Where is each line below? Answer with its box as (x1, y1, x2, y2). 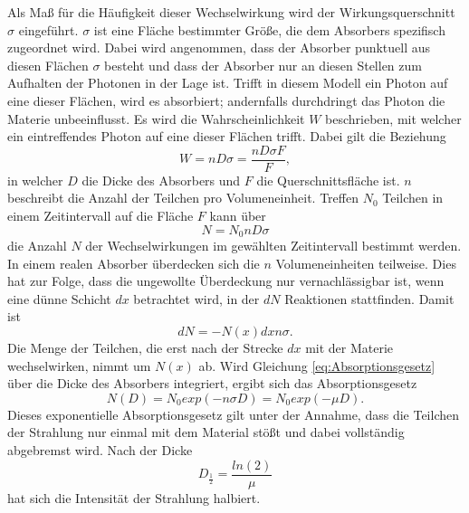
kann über (209, 206, 266, 224)
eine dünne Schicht (7, 289, 111, 308)
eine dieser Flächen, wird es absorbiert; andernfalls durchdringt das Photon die (7, 90, 445, 109)
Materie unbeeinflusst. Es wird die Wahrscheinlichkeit (7, 109, 305, 128)
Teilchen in (382, 188, 444, 207)
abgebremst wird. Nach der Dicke (7, 440, 193, 459)
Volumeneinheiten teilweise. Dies (275, 253, 456, 272)
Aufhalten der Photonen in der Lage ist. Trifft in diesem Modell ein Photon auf (7, 73, 448, 92)
